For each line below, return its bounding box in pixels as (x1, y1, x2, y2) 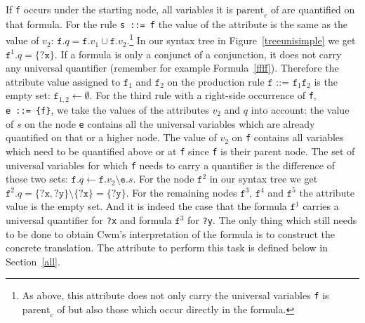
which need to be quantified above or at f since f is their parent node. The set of (6, 143, 355, 158)
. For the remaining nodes (126, 185, 237, 199)
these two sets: (6, 171, 68, 186)
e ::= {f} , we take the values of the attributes (6, 102, 209, 117)
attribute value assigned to (6, 74, 121, 88)
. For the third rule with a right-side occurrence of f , (89, 88, 317, 103)
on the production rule (167, 74, 265, 88)
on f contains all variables (232, 130, 344, 145)
